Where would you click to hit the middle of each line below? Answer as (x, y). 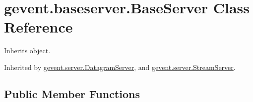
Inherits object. (27, 51)
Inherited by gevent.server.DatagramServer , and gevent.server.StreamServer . (120, 67)
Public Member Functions (72, 93)
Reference (38, 27)
